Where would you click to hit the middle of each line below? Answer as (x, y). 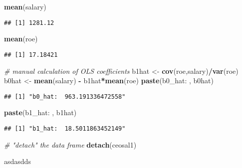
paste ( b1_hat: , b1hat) (40, 112)
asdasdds (17, 161)
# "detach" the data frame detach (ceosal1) (70, 144)
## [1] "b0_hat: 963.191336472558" (65, 96)
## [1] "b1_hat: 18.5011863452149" (65, 128)
